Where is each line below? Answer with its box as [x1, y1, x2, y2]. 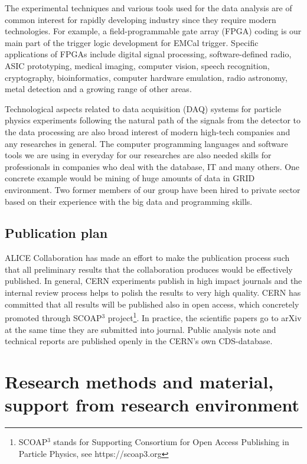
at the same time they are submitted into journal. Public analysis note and [5, 323, 276, 335]
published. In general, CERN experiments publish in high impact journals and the [5, 275, 302, 287]
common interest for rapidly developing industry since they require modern [5, 13, 276, 25]
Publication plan [5, 224, 108, 242]
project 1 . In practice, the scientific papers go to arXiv [107, 310, 302, 324]
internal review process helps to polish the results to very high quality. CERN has [5, 286, 301, 299]
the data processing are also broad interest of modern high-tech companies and [5, 125, 290, 138]
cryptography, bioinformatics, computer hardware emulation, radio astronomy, [5, 71, 288, 83]
